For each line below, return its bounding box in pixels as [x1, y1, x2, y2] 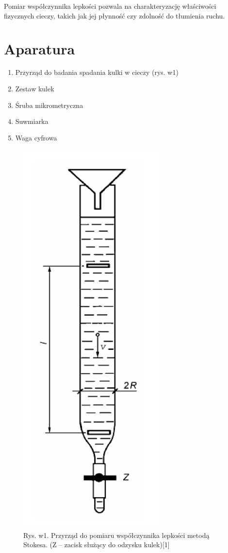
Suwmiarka [15, 116, 49, 126]
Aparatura [4, 39, 75, 59]
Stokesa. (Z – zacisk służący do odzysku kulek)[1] [23, 539, 170, 550]
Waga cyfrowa [15, 132, 57, 142]
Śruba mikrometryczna [15, 100, 83, 110]
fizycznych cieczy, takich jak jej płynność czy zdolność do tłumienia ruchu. [4, 10, 225, 20]
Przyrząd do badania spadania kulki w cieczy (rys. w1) [15, 67, 179, 77]
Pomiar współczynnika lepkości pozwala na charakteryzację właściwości [4, 1, 216, 11]
